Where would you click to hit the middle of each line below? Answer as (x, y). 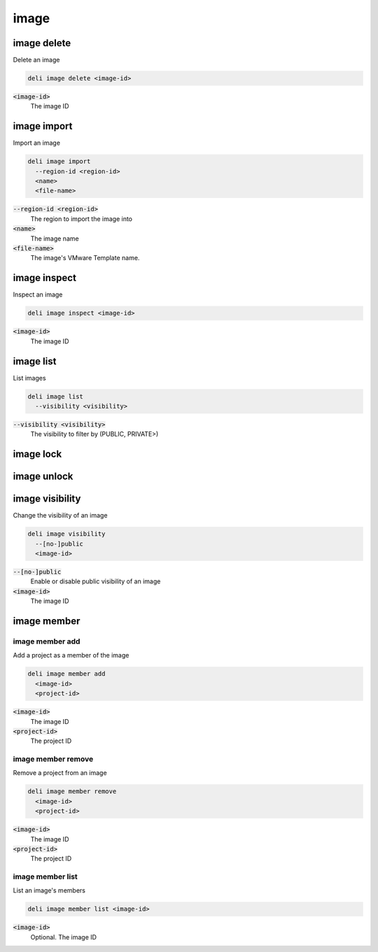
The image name (55, 239)
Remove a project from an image (60, 773)
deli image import (59, 162)
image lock (37, 454)
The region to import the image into (82, 219)
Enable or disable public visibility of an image (96, 581)
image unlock (43, 477)
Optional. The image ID (64, 937)
